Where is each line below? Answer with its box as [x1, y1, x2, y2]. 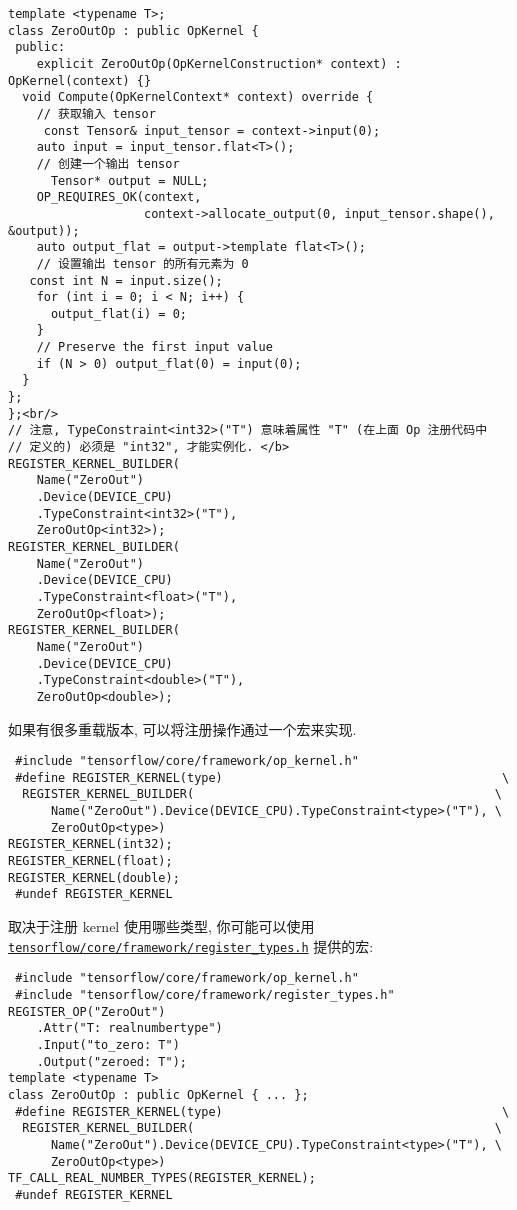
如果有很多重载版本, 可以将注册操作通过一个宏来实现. [8, 718, 357, 739]
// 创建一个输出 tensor [36, 156, 180, 171]
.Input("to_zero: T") [36, 1037, 180, 1052]
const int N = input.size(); [29, 273, 223, 288]
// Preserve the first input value [36, 340, 273, 355]
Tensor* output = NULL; [50, 173, 209, 188]
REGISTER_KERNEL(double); [8, 870, 180, 885]
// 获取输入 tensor [36, 106, 156, 121]
